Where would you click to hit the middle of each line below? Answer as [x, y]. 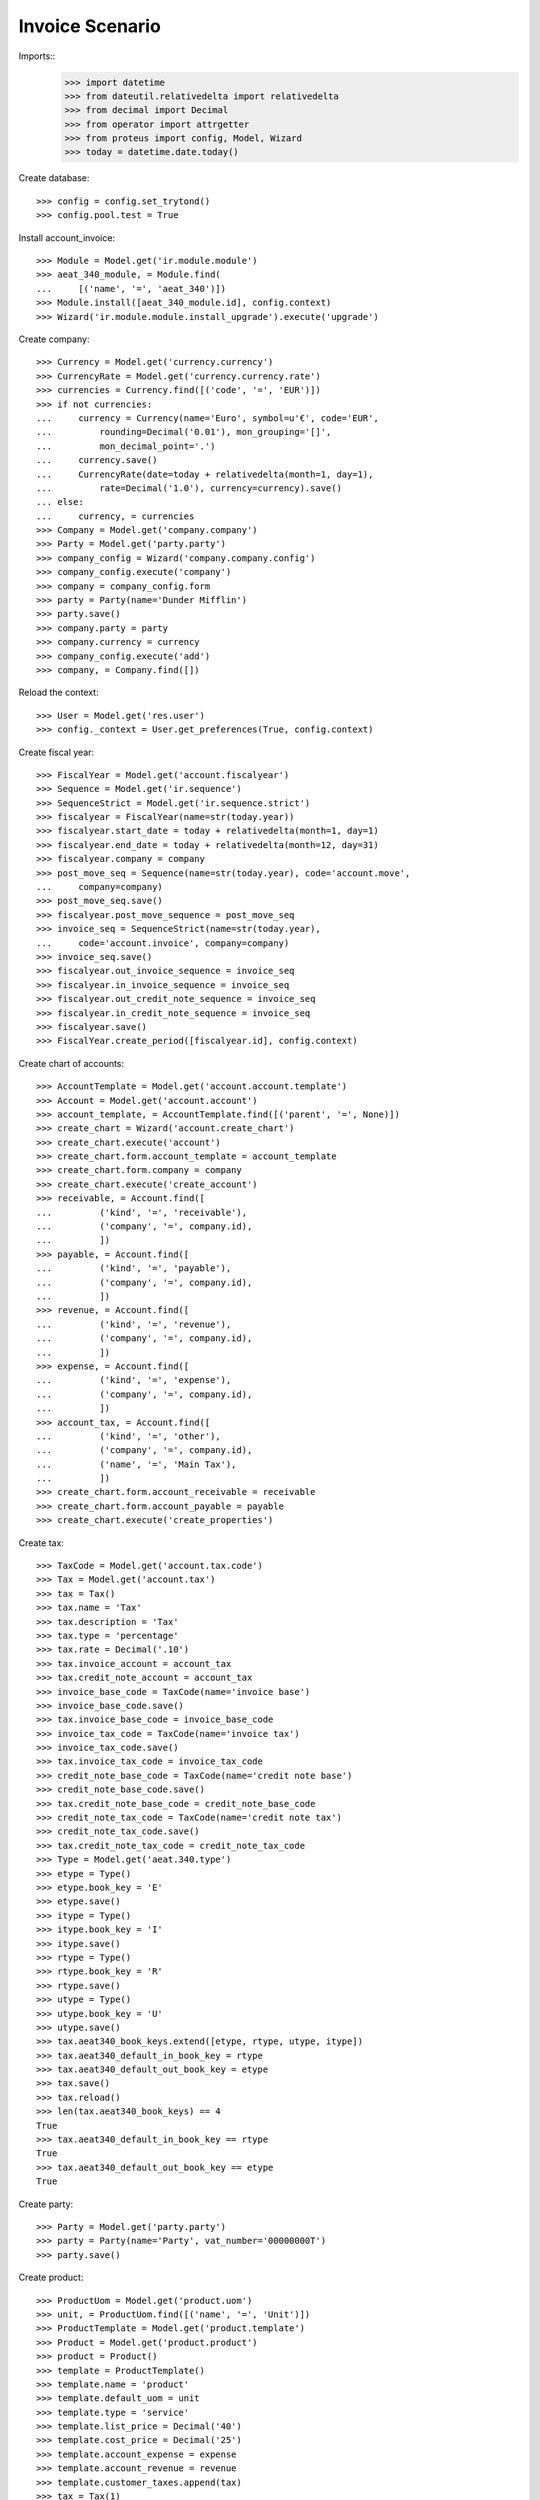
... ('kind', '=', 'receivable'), [142, 1212]
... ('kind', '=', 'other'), [129, 1436]
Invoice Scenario [90, 26]
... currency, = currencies [115, 516]
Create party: [46, 2204]
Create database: [54, 178]
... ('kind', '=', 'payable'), [134, 1268]
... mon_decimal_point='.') [126, 446]
